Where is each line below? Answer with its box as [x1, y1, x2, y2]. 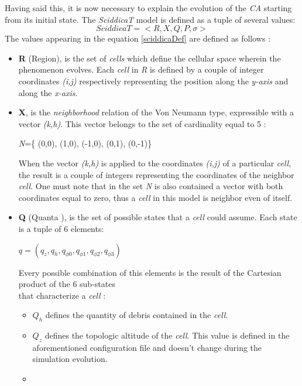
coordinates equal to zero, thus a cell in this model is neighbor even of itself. [18, 191, 293, 203]
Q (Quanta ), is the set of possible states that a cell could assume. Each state [18, 211, 297, 223]
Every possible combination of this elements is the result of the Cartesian [18, 266, 282, 278]
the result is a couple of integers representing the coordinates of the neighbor [18, 168, 294, 180]
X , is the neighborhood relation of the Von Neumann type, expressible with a [18, 106, 294, 118]
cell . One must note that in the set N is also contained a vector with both [18, 180, 283, 192]
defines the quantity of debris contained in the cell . [45, 309, 228, 321]
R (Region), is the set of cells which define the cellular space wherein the [18, 52, 281, 64]
